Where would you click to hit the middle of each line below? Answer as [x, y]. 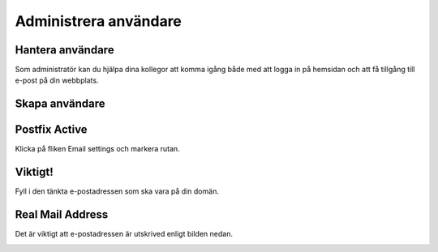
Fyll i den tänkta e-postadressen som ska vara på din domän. [117, 191]
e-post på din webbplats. [57, 80]
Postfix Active [52, 130]
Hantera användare [64, 50]
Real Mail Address [62, 215]
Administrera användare [99, 21]
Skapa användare [60, 104]
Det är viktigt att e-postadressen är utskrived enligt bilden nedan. [124, 234]
